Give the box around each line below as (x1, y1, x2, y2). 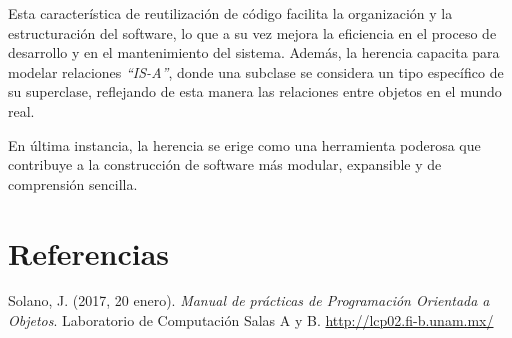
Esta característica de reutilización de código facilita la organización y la (8, 3, 453, 23)
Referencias (8, 232, 170, 273)
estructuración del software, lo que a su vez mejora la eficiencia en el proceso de (8, 22, 497, 43)
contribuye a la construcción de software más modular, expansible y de (8, 154, 442, 175)
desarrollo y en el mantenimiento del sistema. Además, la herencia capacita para (8, 42, 500, 63)
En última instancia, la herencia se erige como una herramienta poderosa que (8, 134, 481, 155)
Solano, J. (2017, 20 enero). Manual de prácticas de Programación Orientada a (8, 290, 490, 311)
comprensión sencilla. (8, 173, 138, 194)
